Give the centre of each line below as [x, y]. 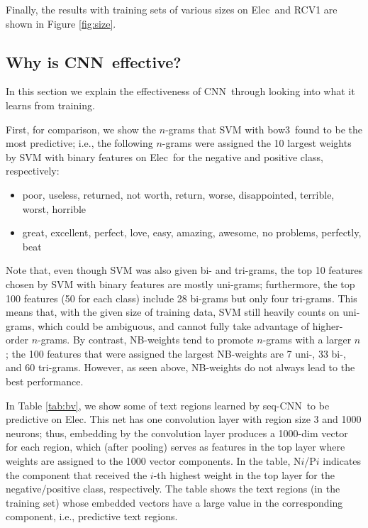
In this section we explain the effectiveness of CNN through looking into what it [180, 91]
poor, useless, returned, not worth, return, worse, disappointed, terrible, [178, 194]
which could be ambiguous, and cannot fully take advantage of [173, 325]
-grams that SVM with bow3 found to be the [264, 129]
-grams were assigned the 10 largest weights [257, 143]
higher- [328, 325]
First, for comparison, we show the [81, 129]
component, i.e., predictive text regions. [92, 516]
